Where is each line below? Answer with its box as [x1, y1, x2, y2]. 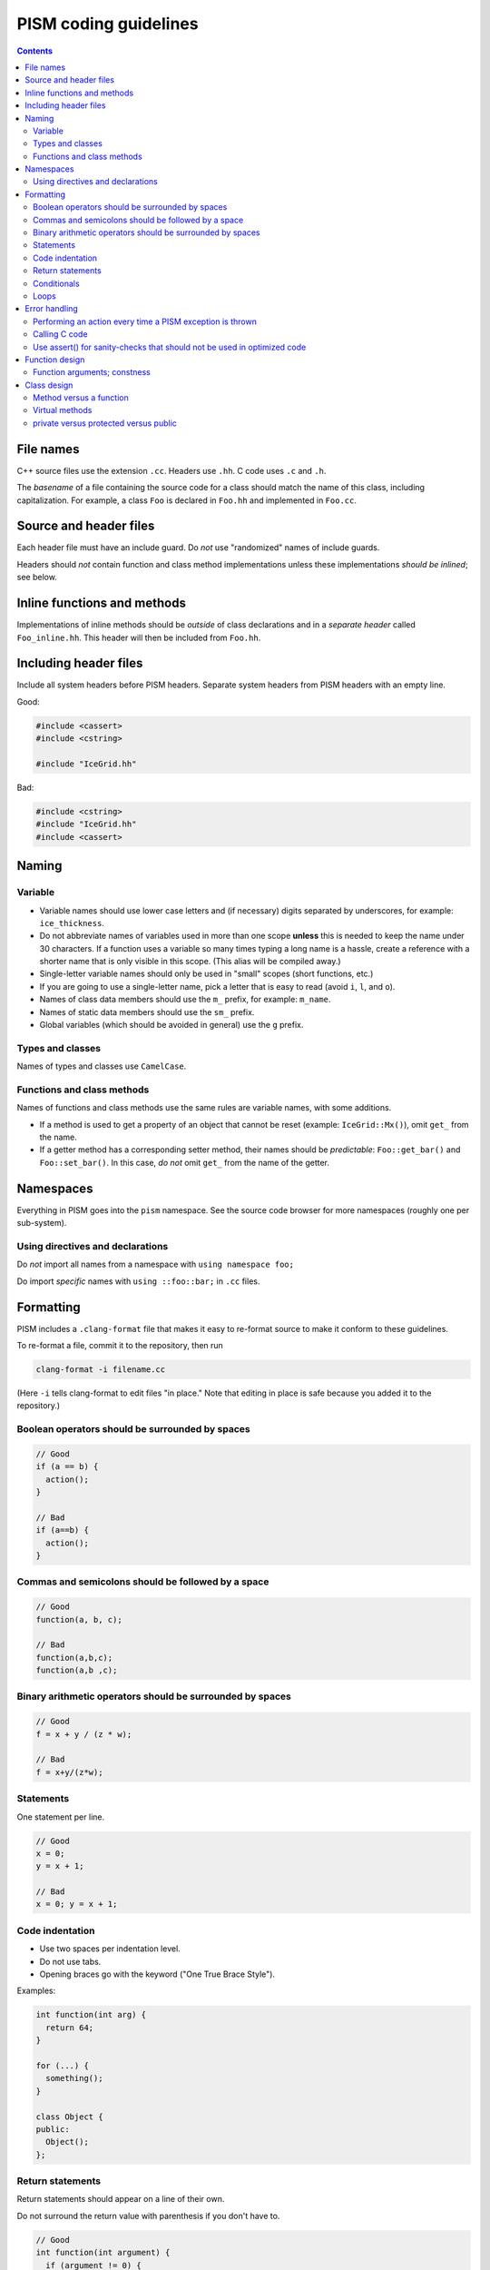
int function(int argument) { [35, 2247, 171, 2258]
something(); [45, 2073, 103, 2084]
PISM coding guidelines [16, 14, 199, 34]
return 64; [45, 2022, 94, 2033]
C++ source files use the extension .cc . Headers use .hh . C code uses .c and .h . [16, 465, 327, 476]
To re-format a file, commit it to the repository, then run [16, 1339, 224, 1350]
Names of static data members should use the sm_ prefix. [39, 1006, 255, 1017]
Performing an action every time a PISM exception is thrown [33, 316, 258, 327]
